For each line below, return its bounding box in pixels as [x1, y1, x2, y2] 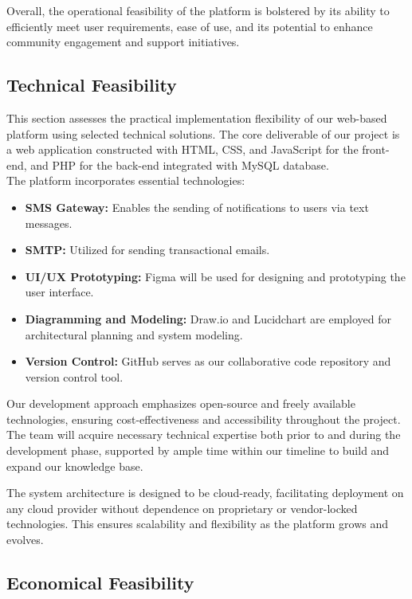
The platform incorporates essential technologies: [6, 172, 245, 189]
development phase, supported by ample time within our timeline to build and [6, 442, 390, 459]
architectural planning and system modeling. [25, 326, 243, 343]
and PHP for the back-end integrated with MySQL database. [30, 156, 329, 173]
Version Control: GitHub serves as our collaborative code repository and [25, 353, 391, 370]
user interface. [25, 284, 94, 300]
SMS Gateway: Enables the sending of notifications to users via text [25, 198, 369, 215]
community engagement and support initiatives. [6, 33, 240, 50]
